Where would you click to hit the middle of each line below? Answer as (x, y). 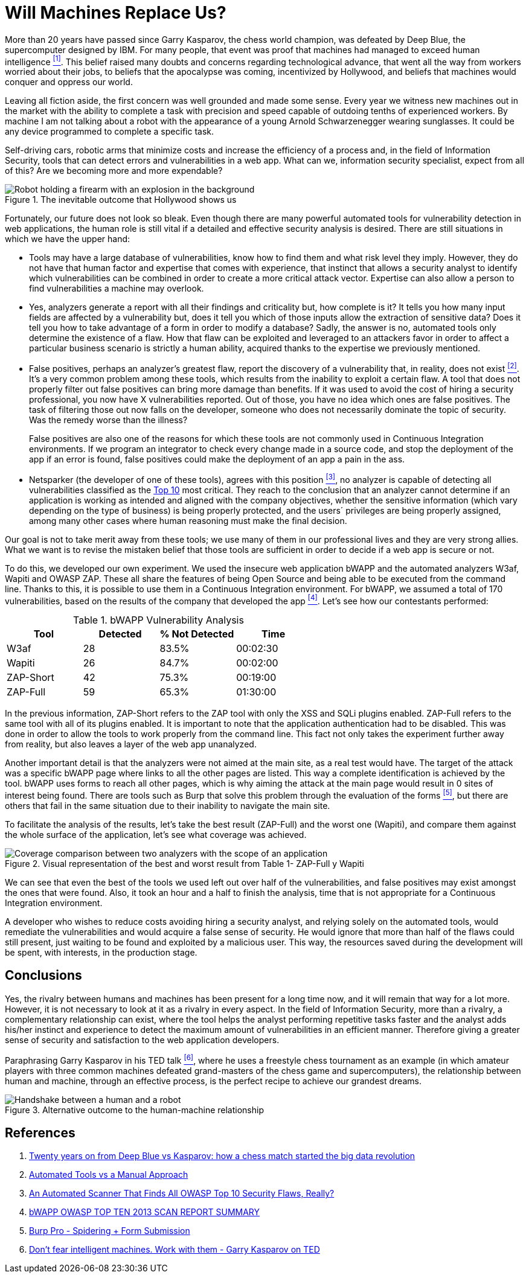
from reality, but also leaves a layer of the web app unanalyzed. (131, 744)
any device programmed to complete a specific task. (110, 132)
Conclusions (43, 976)
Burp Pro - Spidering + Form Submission (110, 1231)
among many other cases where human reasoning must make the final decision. (188, 520)
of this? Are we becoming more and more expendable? (114, 171)
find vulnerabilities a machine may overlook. (117, 289)
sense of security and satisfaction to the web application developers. (142, 1040)
